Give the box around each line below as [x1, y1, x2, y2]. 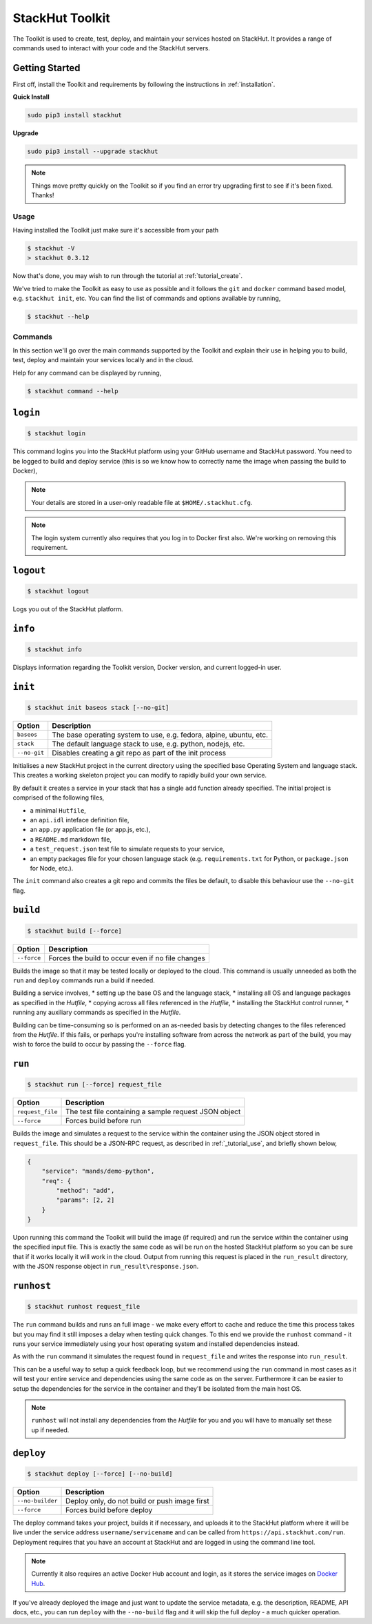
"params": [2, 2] [56, 1196, 115, 1204]
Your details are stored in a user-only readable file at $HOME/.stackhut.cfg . [31, 498, 253, 506]
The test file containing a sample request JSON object [65, 1107, 241, 1117]
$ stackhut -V [27, 245, 75, 252]
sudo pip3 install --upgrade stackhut [27, 148, 158, 155]
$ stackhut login [27, 430, 86, 437]
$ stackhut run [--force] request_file [27, 1080, 162, 1089]
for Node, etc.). [30, 864, 74, 872]
